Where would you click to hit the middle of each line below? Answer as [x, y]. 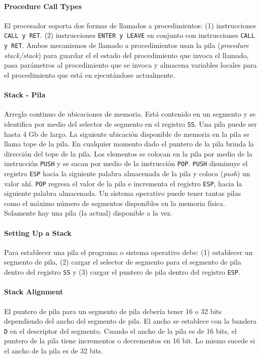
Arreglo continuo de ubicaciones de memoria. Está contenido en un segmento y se [130, 114]
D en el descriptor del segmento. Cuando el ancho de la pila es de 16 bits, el [120, 330]
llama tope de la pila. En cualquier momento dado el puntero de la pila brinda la [129, 144]
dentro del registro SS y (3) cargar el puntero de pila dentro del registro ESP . [122, 272]
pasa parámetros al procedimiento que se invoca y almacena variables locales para [130, 65]
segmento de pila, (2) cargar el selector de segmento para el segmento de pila [123, 262]
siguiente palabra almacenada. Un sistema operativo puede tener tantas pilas [123, 193]
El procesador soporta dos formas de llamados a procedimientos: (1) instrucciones [130, 25]
